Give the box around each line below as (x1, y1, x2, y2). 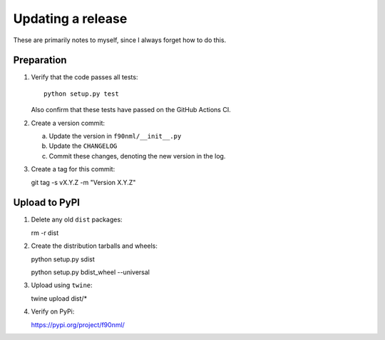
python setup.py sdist (31, 254, 96, 264)
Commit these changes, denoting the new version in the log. (48, 151, 226, 160)
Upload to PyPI (13, 196, 80, 209)
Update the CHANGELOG (48, 141, 118, 150)
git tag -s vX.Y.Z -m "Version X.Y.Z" (31, 178, 136, 186)
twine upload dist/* (31, 294, 88, 303)
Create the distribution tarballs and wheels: (31, 241, 158, 250)
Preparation (13, 54, 67, 66)
